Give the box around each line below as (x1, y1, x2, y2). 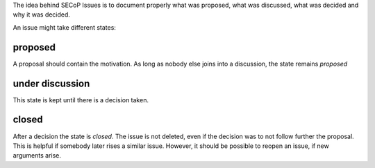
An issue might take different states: (12, 23, 116, 31)
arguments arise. (12, 151, 62, 160)
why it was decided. (12, 10, 71, 19)
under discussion (12, 77, 90, 89)
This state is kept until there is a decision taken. (12, 95, 149, 104)
